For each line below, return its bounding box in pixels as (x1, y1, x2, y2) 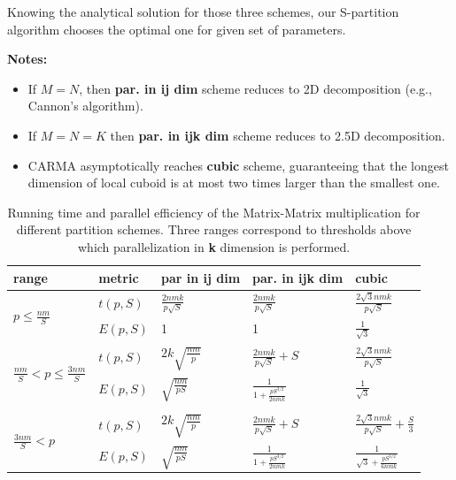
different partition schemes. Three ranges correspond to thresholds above (16, 220, 412, 239)
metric (98, 268, 139, 286)
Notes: (7, 50, 48, 68)
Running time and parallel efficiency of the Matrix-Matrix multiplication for (7, 202, 421, 221)
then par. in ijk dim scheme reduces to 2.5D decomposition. (110, 126, 445, 144)
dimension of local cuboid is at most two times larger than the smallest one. (27, 173, 441, 192)
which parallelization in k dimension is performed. (77, 237, 351, 255)
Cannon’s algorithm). (27, 96, 143, 115)
